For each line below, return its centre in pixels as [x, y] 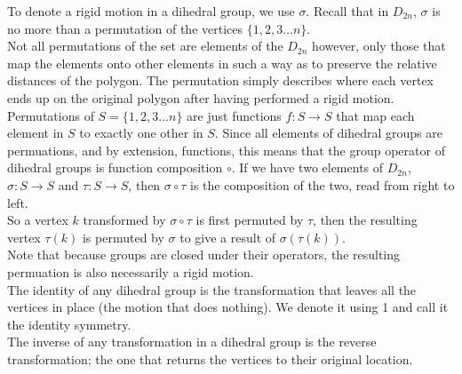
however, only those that [379, 46]
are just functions [234, 115]
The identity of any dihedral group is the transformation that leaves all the [212, 289]
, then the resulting [365, 220]
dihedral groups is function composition [115, 167]
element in [36, 133]
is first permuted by [250, 220]
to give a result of [228, 237]
